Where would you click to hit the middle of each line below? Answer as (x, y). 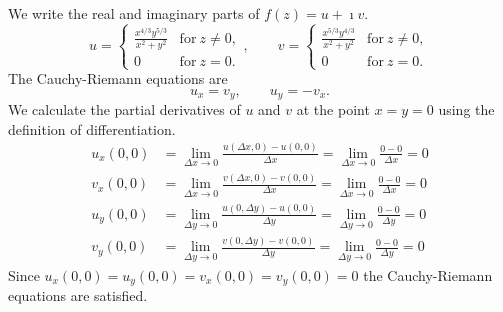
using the (466, 109)
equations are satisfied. (78, 295)
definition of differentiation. (92, 128)
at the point (333, 109)
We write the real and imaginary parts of (134, 13)
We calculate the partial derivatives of (124, 109)
